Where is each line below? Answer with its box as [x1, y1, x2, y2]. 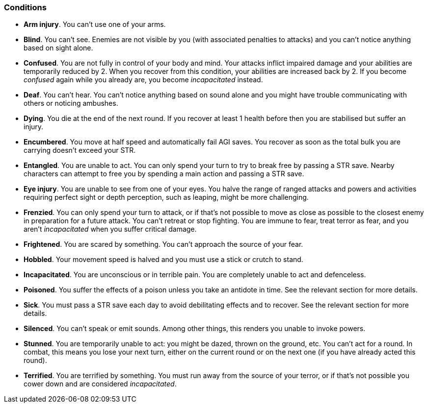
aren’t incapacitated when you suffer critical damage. [24, 225, 197, 234]
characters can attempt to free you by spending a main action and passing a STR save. [24, 169, 304, 178]
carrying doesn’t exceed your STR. [24, 146, 136, 155]
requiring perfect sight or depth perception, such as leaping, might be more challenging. [24, 193, 309, 202]
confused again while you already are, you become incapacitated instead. [24, 75, 263, 84]
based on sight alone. [24, 44, 93, 52]
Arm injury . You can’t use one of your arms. [24, 20, 166, 29]
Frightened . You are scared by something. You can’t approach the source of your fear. [24, 240, 303, 249]
